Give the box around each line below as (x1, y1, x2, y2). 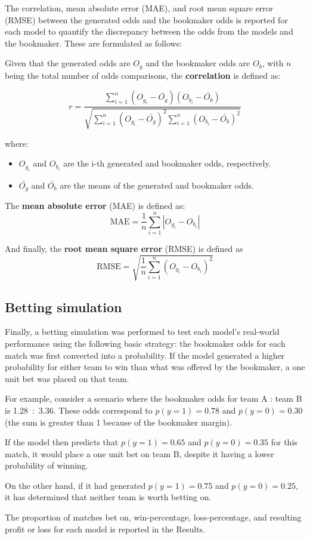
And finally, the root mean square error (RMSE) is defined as (5, 242, 243, 255)
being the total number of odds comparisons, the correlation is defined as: (5, 69, 281, 81)
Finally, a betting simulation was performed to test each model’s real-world (5, 325, 280, 338)
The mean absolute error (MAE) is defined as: (5, 199, 185, 212)
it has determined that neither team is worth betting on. (5, 491, 212, 503)
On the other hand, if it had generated (5, 479, 146, 491)
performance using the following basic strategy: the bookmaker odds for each (5, 337, 286, 349)
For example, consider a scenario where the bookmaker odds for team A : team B (5, 392, 302, 405)
